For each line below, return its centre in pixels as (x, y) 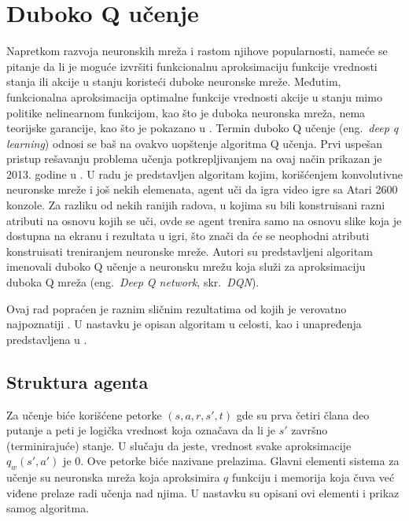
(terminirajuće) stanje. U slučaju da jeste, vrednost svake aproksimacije (179, 445)
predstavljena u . (47, 339)
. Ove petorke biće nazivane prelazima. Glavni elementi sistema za (240, 461)
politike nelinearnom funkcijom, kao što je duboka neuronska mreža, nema (186, 112)
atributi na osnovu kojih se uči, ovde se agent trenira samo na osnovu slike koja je (204, 220)
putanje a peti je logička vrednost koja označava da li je (141, 430)
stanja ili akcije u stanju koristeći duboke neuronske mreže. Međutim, (174, 81)
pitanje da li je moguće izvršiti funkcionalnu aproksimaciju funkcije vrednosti (192, 66)
